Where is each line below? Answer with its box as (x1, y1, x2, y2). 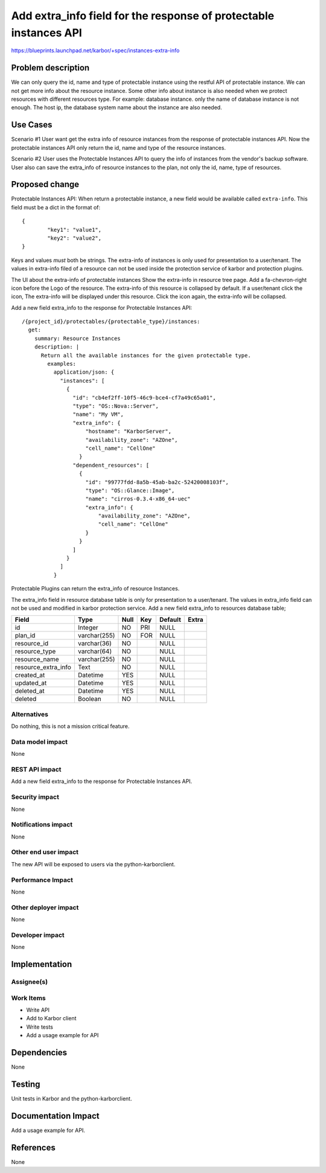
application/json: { (53, 369, 115, 376)
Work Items (11, 994, 46, 1002)
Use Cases (11, 120, 53, 130)
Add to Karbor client (26, 1015, 77, 1022)
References (11, 1142, 56, 1152)
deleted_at (14, 687, 45, 695)
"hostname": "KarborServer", (85, 428, 172, 435)
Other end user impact (11, 848, 78, 857)
